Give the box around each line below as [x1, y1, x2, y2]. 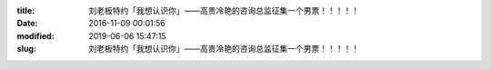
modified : [16, 30, 55, 41]
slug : [16, 44, 36, 54]
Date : [16, 18, 38, 29]
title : [16, 5, 35, 15]
